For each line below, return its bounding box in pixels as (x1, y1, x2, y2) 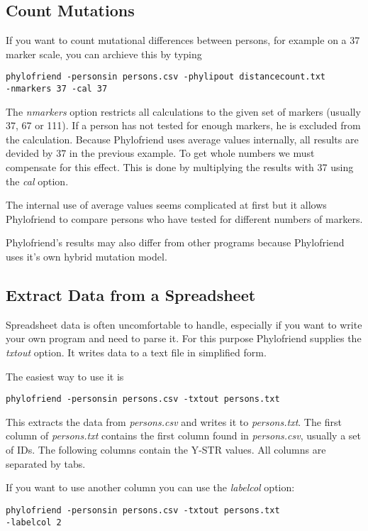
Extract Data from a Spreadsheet (6, 284, 256, 306)
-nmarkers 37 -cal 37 (6, 84, 108, 94)
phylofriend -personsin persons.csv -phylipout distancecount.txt (6, 72, 326, 82)
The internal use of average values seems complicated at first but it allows (6, 197, 327, 212)
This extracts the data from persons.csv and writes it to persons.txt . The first (6, 414, 342, 429)
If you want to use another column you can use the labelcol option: (6, 480, 295, 495)
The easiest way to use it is (6, 368, 124, 383)
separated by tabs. (6, 456, 86, 471)
